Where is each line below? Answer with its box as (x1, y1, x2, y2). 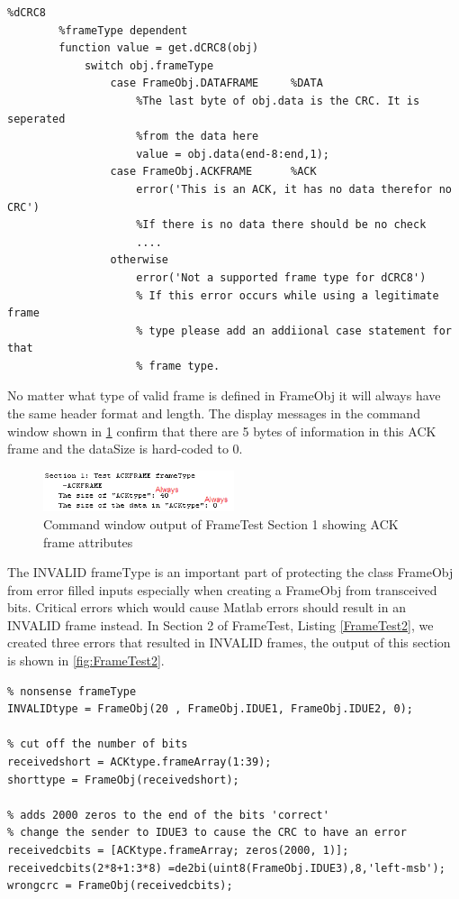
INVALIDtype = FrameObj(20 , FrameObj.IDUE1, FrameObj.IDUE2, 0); (7, 702, 414, 716)
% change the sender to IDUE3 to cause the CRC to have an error (7, 826, 407, 839)
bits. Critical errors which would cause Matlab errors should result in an (7, 598, 406, 617)
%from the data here (136, 130, 259, 143)
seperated (7, 112, 66, 125)
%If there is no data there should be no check (136, 218, 427, 232)
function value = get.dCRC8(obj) (58, 41, 259, 55)
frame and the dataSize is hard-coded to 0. (7, 439, 243, 458)
